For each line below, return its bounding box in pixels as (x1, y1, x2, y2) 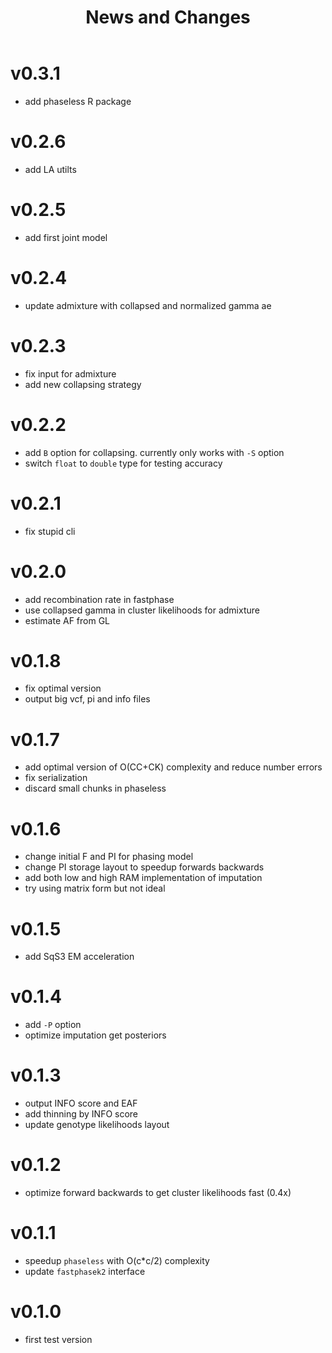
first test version (24, 1333, 93, 1345)
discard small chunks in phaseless (24, 782, 167, 795)
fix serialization (24, 772, 88, 784)
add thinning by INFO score (24, 1108, 139, 1120)
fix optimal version (24, 682, 102, 695)
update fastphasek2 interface (24, 1266, 146, 1277)
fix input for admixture (24, 367, 117, 380)
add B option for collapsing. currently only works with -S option (24, 446, 285, 458)
